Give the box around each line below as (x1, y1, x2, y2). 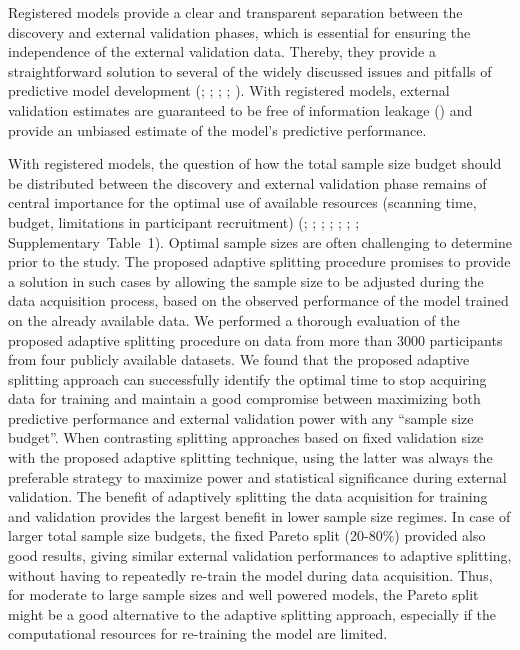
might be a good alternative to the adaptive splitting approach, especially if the (8, 603, 496, 624)
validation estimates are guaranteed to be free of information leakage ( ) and (8, 99, 473, 120)
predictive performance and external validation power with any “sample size (8, 407, 474, 428)
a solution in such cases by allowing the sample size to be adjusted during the (8, 270, 484, 291)
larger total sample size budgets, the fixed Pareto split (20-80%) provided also (8, 525, 486, 546)
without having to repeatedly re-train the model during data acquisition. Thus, (8, 564, 493, 585)
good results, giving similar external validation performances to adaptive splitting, (8, 545, 512, 566)
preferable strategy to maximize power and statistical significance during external (8, 466, 507, 487)
